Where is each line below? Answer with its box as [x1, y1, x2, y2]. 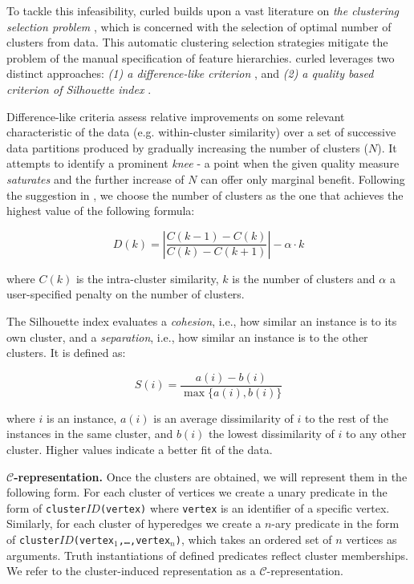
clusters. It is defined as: [6, 344, 126, 361]
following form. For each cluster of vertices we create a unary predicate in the [6, 484, 388, 501]
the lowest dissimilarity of [208, 425, 335, 442]
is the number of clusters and [232, 270, 375, 286]
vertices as [346, 530, 397, 547]
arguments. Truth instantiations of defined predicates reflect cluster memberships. [6, 546, 408, 563]
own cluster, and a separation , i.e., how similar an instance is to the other [6, 328, 368, 345]
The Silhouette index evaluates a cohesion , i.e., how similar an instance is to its [6, 312, 397, 329]
